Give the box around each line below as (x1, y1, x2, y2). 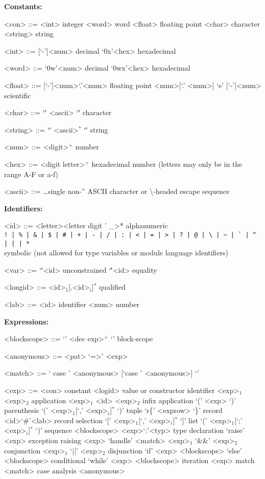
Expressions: (4, 316, 49, 326)
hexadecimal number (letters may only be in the (91, 158, 243, 169)
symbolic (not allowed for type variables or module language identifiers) (4, 247, 229, 258)
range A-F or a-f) (4, 168, 59, 179)
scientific (4, 90, 31, 100)
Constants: (4, 1, 42, 11)
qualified (99, 281, 126, 292)
